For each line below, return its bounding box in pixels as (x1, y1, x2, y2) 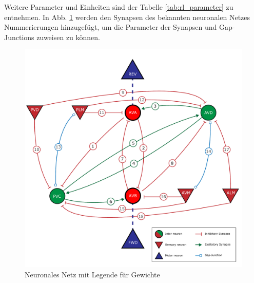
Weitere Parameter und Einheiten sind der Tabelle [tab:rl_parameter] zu (4, 2, 233, 12)
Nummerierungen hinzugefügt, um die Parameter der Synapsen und (4, 22, 217, 32)
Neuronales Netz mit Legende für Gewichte (25, 269, 160, 279)
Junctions (4, 31, 34, 42)
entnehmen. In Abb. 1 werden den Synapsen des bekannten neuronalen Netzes (4, 11, 250, 22)
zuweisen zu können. (36, 31, 101, 42)
